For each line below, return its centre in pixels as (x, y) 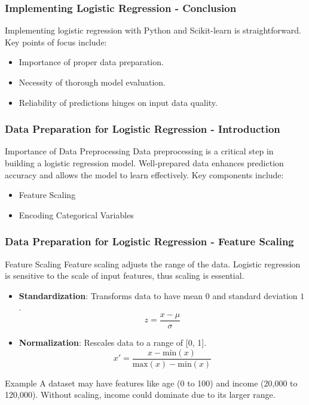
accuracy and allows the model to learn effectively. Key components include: (144, 174)
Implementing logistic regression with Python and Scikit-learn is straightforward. (153, 30)
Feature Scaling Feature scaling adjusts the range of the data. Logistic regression (153, 264)
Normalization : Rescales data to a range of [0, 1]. (113, 342)
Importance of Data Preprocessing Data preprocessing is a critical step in (139, 151)
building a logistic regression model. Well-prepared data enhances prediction (144, 163)
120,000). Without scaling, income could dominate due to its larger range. (140, 395)
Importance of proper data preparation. (91, 62)
